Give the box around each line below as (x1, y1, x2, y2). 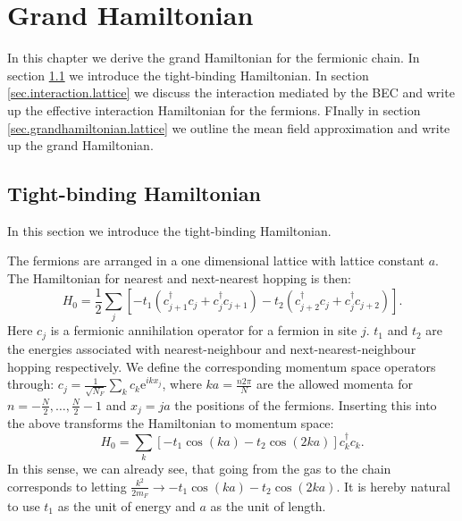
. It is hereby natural (336, 476, 450, 495)
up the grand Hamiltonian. (7, 136, 154, 155)
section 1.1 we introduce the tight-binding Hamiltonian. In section (7, 65, 369, 84)
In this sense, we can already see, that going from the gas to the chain (7, 459, 391, 477)
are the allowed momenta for (256, 374, 414, 393)
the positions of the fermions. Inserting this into (174, 395, 437, 414)
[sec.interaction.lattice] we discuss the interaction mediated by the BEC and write (7, 83, 455, 102)
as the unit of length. (210, 496, 326, 515)
